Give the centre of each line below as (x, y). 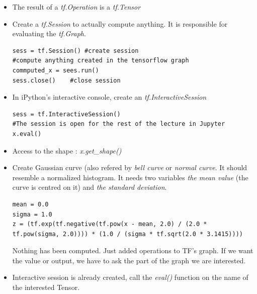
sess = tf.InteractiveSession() (66, 114)
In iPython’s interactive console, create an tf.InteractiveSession (109, 97)
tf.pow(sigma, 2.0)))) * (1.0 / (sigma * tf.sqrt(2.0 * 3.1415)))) (127, 234)
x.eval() (27, 134)
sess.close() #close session (66, 80)
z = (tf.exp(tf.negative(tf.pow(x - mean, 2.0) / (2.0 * (110, 224)
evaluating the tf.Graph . (49, 33)
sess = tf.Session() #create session (75, 51)
